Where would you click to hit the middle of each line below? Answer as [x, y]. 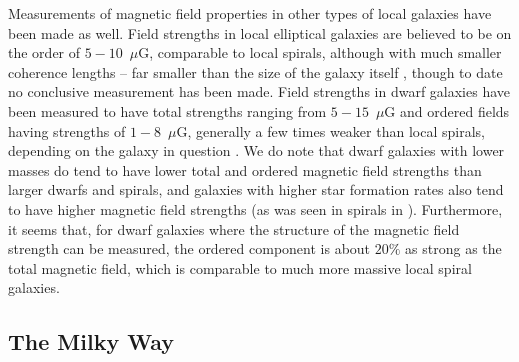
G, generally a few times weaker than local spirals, [330, 130]
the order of [44, 52]
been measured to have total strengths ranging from [167, 110]
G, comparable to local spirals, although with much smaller [320, 52]
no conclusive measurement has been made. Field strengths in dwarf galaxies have [259, 91]
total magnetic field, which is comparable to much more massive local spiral [240, 267]
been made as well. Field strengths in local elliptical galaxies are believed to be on [260, 32]
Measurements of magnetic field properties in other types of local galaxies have [250, 13]
